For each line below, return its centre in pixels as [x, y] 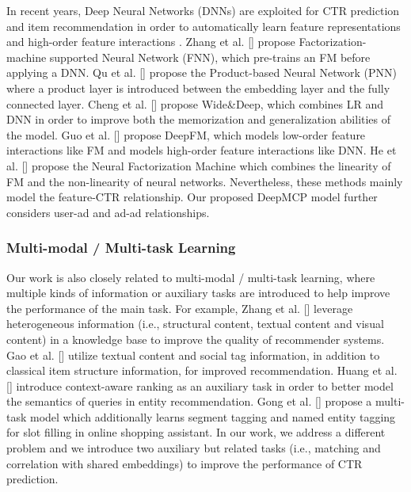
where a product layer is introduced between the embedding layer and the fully [198, 88]
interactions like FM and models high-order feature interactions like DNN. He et [202, 150]
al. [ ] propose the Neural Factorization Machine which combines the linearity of [199, 165]
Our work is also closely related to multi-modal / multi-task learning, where [191, 277]
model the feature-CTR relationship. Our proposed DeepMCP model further [192, 197]
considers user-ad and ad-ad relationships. [108, 212]
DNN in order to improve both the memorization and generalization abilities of [199, 119]
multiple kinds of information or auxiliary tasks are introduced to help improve [198, 293]
